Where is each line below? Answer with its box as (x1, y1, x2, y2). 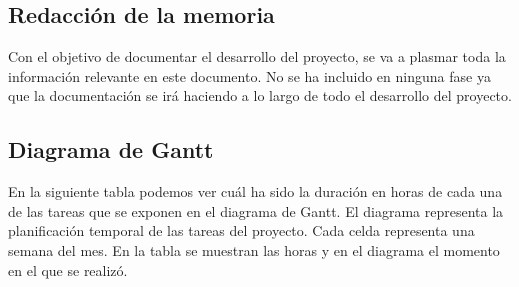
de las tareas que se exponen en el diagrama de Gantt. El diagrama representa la (8, 200, 504, 221)
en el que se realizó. (8, 259, 128, 280)
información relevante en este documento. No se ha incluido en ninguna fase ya (8, 65, 491, 86)
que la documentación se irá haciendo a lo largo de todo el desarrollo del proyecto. (8, 85, 512, 106)
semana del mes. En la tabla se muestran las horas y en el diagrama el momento (8, 239, 500, 260)
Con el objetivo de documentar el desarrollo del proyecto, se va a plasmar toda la (8, 46, 506, 67)
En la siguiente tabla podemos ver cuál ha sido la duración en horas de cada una (8, 181, 503, 202)
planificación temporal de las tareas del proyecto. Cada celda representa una (8, 220, 475, 241)
